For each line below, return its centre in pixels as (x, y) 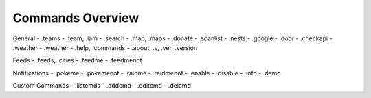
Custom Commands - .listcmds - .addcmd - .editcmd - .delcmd (102, 86)
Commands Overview (76, 18)
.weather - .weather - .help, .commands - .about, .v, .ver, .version (105, 47)
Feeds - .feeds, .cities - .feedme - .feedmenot (77, 60)
